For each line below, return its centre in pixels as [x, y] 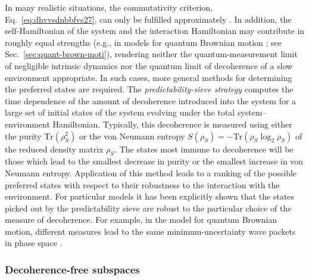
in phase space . [34, 243]
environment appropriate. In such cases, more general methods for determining [149, 77]
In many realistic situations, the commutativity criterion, [109, 7]
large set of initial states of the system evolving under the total [120, 112]
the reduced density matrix [54, 149]
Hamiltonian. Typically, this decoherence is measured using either [172, 124]
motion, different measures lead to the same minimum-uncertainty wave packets [150, 231]
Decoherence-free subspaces [72, 269]
